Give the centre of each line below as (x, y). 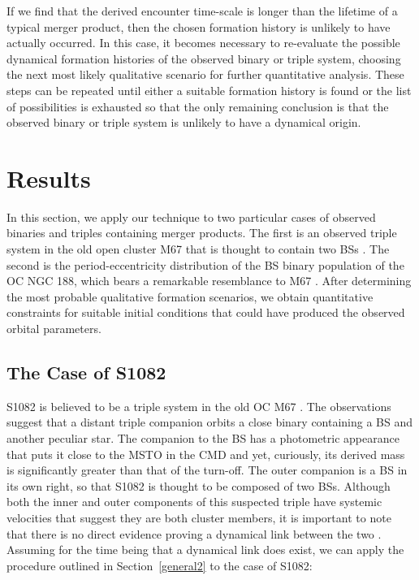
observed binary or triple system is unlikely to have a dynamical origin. (184, 122)
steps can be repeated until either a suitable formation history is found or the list (209, 90)
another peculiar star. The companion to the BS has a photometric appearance (203, 438)
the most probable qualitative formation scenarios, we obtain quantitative (190, 296)
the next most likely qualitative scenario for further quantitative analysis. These (205, 74)
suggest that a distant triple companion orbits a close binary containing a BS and (210, 422)
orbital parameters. (54, 329)
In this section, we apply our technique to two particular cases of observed (191, 216)
